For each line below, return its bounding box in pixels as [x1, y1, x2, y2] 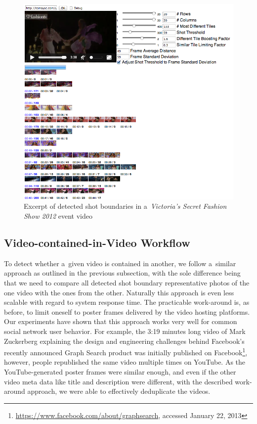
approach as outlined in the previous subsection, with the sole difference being [4, 268, 241, 278]
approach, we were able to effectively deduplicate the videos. [27, 386, 211, 396]
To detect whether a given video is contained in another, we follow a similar [4, 258, 236, 268]
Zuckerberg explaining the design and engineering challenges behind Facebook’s [4, 335, 245, 346]
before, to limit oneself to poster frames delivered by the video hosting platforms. [4, 306, 250, 317]
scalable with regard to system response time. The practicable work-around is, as [4, 297, 250, 307]
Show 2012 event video [24, 211, 92, 221]
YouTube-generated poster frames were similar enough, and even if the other [4, 367, 236, 377]
